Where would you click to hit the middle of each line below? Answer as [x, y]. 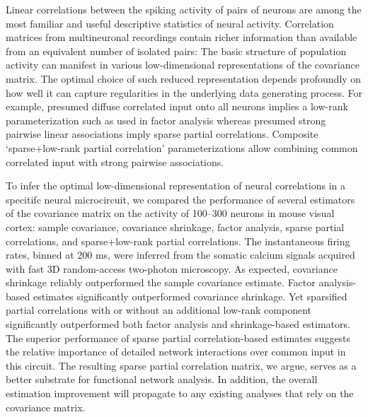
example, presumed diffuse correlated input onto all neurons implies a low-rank [177, 106]
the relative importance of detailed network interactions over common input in [176, 352]
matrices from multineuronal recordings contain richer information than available [182, 37]
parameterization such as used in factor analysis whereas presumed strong [166, 120]
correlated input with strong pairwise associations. [115, 161]
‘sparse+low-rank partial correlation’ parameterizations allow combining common [182, 147]
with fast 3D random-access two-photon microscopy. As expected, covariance [172, 268]
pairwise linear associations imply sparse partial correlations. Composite [162, 134]
